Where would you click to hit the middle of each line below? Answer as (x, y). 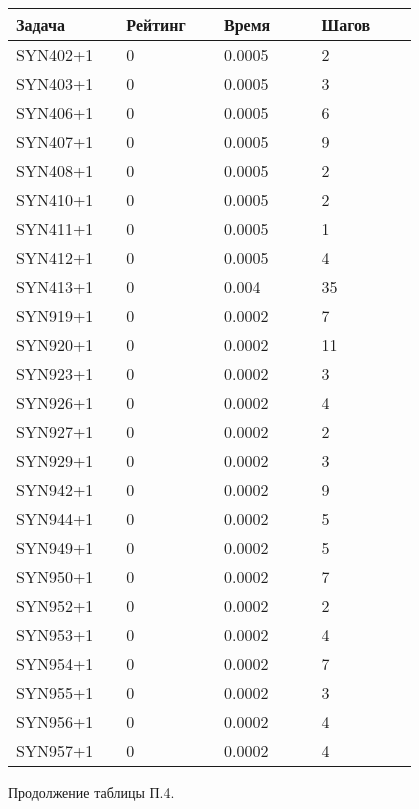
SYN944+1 (55, 518)
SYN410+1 (55, 199)
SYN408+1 (55, 170)
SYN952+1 (55, 605)
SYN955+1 (55, 692)
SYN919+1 (55, 315)
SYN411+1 (55, 228)
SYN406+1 (55, 112)
